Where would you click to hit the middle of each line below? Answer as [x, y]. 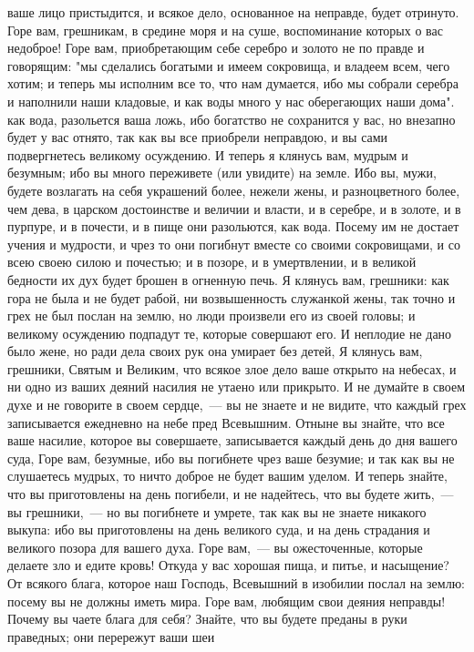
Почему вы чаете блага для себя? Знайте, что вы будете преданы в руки [207, 619]
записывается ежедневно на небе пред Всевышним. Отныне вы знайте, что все [226, 422]
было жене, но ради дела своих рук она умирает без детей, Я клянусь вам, [215, 351]
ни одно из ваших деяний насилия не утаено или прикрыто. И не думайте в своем [237, 387]
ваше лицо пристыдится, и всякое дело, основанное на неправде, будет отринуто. [233, 12]
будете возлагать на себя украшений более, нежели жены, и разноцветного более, [234, 190]
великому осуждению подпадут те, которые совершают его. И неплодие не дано [230, 333]
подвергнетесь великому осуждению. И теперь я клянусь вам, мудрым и [208, 154]
